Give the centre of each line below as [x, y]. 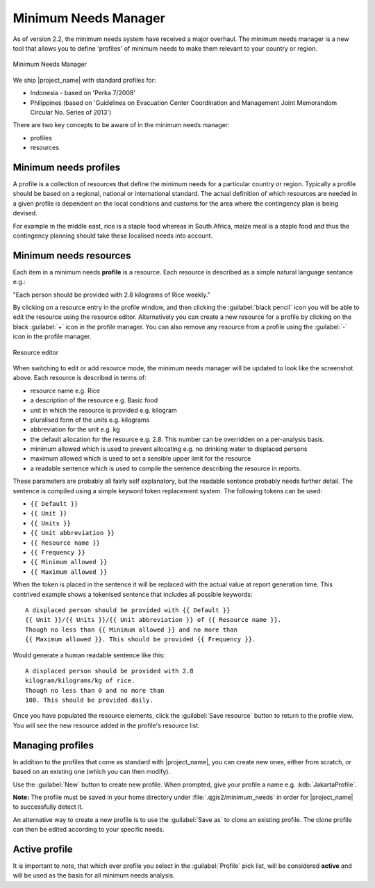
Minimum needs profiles [67, 167]
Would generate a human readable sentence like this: [89, 655]
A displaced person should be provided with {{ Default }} [128, 610]
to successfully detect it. [48, 807]
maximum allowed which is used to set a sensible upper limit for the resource [141, 459]
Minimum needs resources [72, 255]
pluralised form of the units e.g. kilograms [90, 420]
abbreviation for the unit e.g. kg [75, 429]
